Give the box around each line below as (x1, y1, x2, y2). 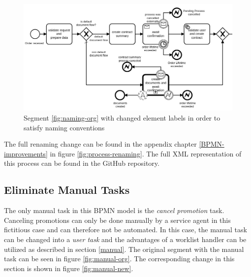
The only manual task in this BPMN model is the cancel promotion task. (4, 205, 224, 215)
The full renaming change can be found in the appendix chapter (4, 139, 197, 149)
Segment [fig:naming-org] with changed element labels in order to (24, 112, 220, 123)
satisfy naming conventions (24, 122, 105, 132)
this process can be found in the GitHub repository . (4, 158, 159, 168)
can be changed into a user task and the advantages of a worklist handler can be (4, 234, 247, 244)
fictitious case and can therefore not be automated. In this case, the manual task (4, 224, 247, 235)
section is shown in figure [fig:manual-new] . (4, 263, 133, 273)
